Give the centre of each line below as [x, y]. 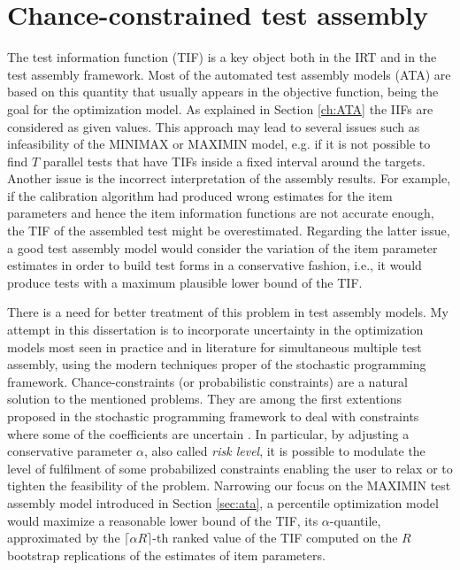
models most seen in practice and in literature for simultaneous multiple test [215, 347]
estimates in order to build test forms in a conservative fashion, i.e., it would [215, 265]
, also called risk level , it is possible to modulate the [284, 451]
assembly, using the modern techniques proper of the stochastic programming [217, 364]
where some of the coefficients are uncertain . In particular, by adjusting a [208, 433]
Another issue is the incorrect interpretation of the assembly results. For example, [229, 178]
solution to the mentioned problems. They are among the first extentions [205, 399]
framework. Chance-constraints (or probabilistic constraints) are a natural [207, 381]
